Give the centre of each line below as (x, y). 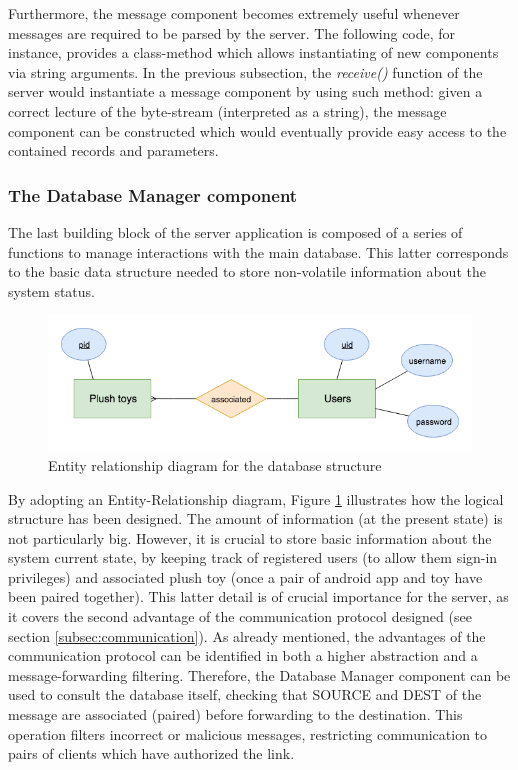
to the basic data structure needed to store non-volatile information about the (247, 271)
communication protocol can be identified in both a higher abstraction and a (243, 655)
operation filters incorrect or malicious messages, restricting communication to (248, 733)
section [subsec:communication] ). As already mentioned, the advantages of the (247, 635)
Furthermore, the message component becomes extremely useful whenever (234, 13)
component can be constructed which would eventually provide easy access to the (257, 130)
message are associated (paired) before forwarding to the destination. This (235, 714)
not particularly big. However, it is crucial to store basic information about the (250, 537)
